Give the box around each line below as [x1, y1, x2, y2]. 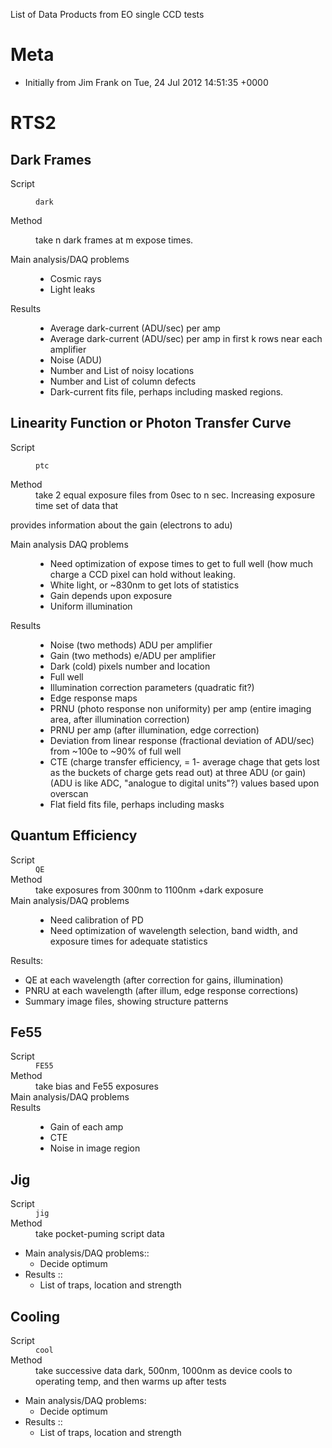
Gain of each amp [49, 1121, 124, 1133]
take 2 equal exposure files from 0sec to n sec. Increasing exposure [35, 489, 316, 501]
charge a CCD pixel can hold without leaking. [49, 568, 236, 580]
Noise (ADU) [49, 354, 103, 366]
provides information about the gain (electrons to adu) [10, 519, 233, 531]
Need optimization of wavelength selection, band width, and [49, 924, 298, 936]
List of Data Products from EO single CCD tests [10, 9, 205, 20]
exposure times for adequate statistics [49, 935, 208, 947]
